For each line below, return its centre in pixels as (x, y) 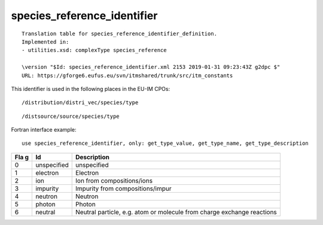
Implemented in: (45, 42)
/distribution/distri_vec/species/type (80, 103)
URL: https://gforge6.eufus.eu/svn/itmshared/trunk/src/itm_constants (127, 75)
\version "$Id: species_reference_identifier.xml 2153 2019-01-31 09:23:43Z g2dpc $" (151, 67)
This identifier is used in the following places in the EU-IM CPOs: (91, 89)
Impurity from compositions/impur (124, 188)
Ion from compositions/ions (114, 181)
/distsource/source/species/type (71, 116)
